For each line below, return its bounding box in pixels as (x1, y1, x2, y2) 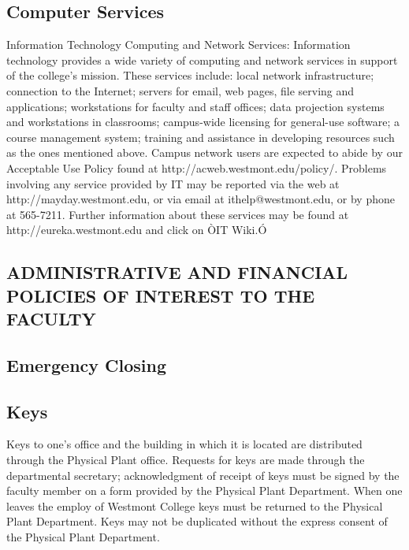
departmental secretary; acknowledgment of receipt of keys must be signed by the (6, 466, 400, 483)
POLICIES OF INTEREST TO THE (6, 283, 315, 307)
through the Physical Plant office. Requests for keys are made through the (6, 452, 365, 468)
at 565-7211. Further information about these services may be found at (6, 206, 349, 222)
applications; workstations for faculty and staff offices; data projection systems (6, 98, 385, 114)
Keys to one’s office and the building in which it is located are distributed (6, 436, 363, 452)
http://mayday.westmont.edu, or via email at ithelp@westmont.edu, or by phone (6, 191, 395, 207)
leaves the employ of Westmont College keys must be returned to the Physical (6, 497, 383, 514)
